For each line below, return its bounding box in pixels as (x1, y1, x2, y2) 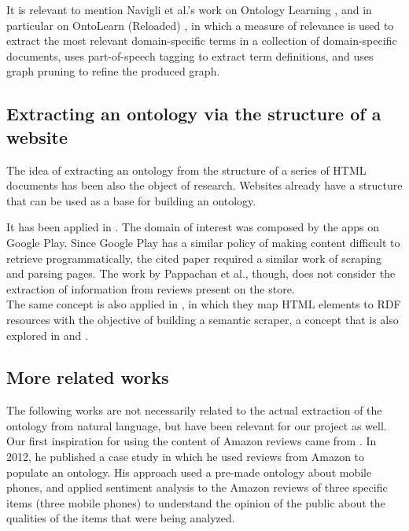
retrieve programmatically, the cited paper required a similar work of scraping (6, 249, 381, 266)
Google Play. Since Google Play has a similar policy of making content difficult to (6, 234, 400, 250)
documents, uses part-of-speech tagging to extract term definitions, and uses (6, 47, 374, 64)
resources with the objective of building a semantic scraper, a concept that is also (6, 311, 399, 327)
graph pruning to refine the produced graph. (6, 63, 220, 79)
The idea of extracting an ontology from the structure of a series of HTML (6, 161, 367, 178)
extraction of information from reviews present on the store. (6, 280, 295, 297)
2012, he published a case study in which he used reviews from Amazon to (6, 448, 365, 465)
